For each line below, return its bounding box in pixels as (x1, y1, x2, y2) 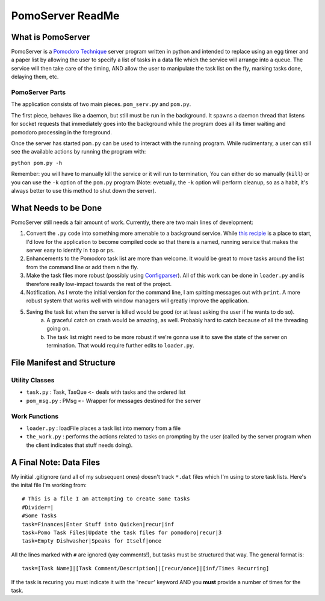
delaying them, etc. (11, 73, 59, 81)
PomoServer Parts (11, 88, 66, 96)
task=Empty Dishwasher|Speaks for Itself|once (22, 538, 162, 544)
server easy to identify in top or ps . (26, 246, 115, 254)
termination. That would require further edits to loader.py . (46, 342, 195, 349)
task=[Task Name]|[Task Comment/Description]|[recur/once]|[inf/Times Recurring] (22, 565, 270, 572)
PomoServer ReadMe (11, 9, 120, 22)
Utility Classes (11, 376, 55, 385)
